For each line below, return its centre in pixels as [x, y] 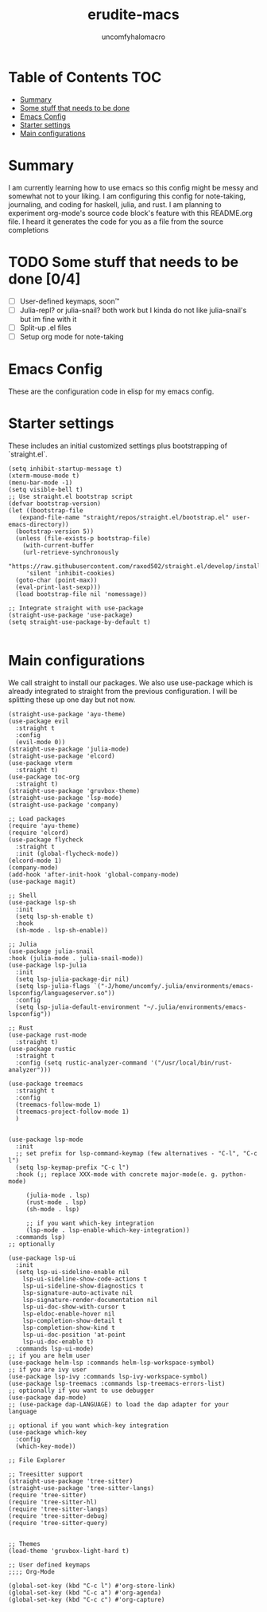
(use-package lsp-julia [48, 965]
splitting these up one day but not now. [72, 700]
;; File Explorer [37, 1460]
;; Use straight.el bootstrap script [71, 496]
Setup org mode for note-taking [72, 336]
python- [234, 1174]
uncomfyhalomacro [133, 37]
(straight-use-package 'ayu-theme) [67, 714]
